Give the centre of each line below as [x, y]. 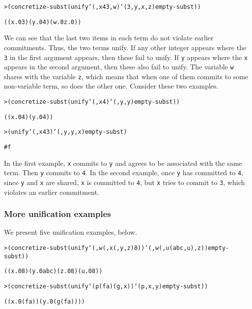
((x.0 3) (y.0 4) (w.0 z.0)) [43, 22]
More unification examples [57, 214]
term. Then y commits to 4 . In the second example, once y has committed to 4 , [124, 172]
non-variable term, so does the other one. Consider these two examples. [111, 86]
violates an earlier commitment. [52, 192]
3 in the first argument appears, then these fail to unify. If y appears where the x [126, 57]
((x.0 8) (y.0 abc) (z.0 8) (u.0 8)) [53, 271]
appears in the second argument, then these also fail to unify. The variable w [119, 67]
